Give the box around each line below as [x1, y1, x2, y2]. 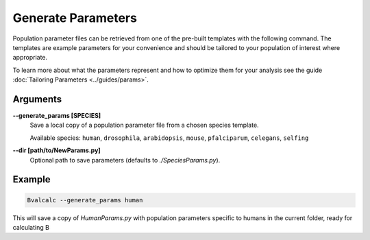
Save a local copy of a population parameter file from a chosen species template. [29, 121, 260, 130]
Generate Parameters [12, 10, 137, 25]
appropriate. [12, 53, 48, 62]
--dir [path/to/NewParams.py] [12, 146, 101, 154]
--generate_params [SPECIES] [12, 112, 101, 120]
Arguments [12, 93, 62, 105]
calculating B [12, 223, 49, 231]
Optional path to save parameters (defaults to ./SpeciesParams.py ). [29, 156, 221, 164]
